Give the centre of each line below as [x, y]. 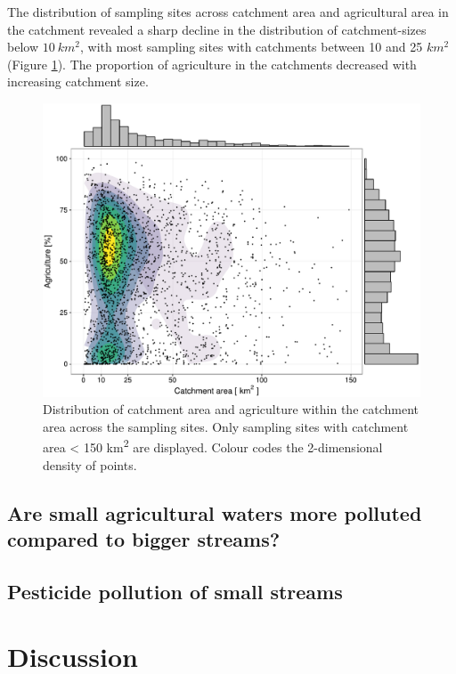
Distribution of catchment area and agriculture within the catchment [231, 409]
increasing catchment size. [78, 81]
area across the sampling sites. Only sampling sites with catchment [226, 426]
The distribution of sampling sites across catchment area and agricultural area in [228, 12]
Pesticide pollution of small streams [175, 591]
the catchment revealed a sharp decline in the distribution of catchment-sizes [217, 29]
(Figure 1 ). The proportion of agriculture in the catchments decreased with [212, 64]
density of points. [90, 464]
